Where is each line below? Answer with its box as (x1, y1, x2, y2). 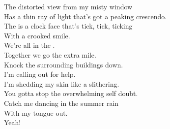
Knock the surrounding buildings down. (4, 59, 123, 69)
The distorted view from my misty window (4, 1, 133, 11)
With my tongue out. (4, 107, 68, 118)
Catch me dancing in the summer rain (4, 97, 119, 108)
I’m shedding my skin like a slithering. (4, 78, 119, 89)
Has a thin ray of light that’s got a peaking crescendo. (4, 11, 167, 21)
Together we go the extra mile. (4, 49, 96, 60)
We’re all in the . (4, 40, 55, 50)
